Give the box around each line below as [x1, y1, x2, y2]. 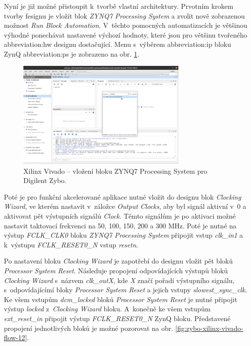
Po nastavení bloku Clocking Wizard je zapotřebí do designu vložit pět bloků [4, 256, 233, 266]
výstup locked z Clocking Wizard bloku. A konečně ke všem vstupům [4, 304, 211, 314]
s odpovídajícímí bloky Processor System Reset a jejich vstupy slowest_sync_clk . [4, 285, 247, 295]
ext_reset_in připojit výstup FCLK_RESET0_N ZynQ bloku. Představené [4, 313, 231, 323]
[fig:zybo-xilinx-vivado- [175, 323, 243, 333]
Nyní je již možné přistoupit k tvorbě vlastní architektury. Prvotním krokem [4, 1, 233, 11]
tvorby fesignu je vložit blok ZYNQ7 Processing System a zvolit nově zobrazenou [4, 10, 245, 20]
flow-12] [4, 332, 27, 343]
